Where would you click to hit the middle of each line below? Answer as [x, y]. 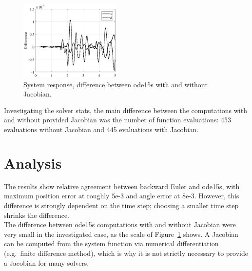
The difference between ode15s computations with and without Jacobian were [120, 224]
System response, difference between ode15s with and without [116, 84]
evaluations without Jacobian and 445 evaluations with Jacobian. [101, 129]
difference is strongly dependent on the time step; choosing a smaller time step [121, 205]
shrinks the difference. [37, 215]
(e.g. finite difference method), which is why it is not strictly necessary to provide [126, 253]
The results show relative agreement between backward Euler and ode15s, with [122, 186]
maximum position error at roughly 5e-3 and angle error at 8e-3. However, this [122, 196]
